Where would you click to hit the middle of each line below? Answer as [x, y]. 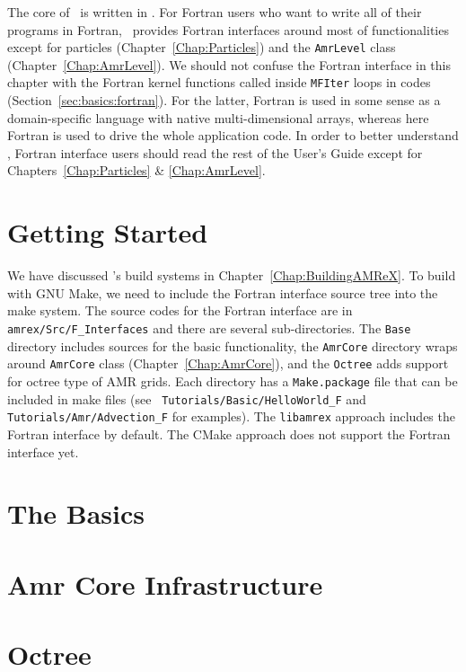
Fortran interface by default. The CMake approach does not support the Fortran [229, 433]
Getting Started [108, 232]
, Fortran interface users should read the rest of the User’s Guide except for [215, 152]
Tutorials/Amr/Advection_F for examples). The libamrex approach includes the [231, 416]
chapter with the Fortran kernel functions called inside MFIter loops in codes [219, 82]
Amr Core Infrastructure [165, 584]
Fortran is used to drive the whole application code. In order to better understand [233, 135]
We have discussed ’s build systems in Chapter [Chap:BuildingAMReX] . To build [232, 275]
